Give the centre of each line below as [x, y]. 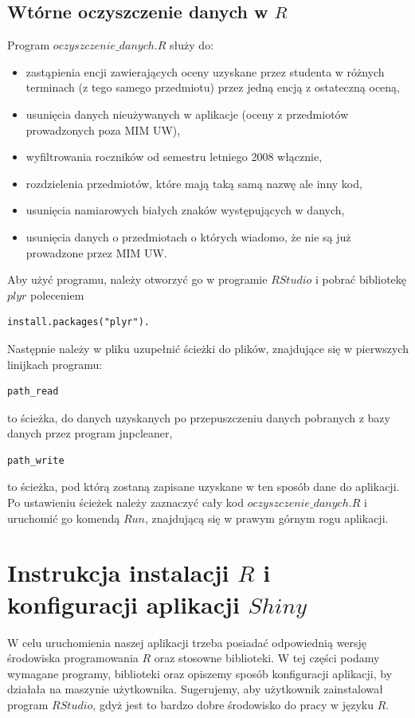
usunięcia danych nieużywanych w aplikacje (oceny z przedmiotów [187, 114]
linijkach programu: [55, 364]
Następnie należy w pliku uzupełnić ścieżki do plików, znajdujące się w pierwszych [208, 348]
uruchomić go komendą [64, 518]
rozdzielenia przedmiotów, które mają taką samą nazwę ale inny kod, [194, 183]
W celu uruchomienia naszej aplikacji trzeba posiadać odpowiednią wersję [187, 642]
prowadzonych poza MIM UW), [103, 129]
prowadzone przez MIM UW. [96, 252]
